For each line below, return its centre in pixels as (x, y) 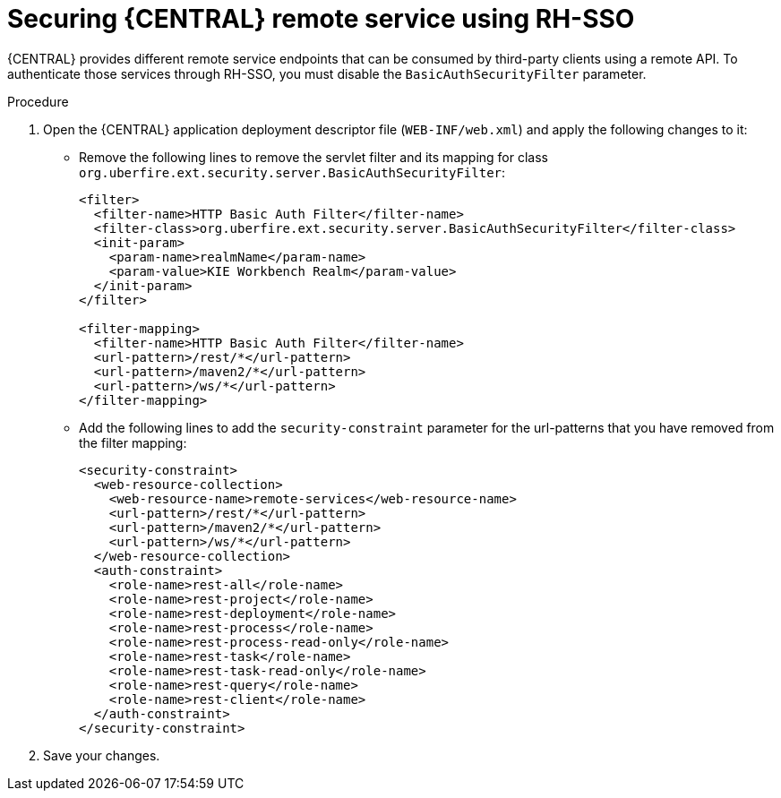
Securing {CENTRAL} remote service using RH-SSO (321, 19)
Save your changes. (102, 755)
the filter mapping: (133, 442)
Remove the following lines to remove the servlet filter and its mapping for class (313, 157)
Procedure (38, 101)
